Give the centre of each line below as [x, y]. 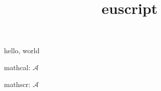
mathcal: [17, 67]
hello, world [22, 50]
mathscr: [17, 84]
